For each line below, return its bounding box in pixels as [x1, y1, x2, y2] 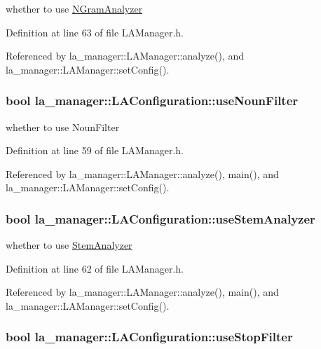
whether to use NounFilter [6, 119, 120, 134]
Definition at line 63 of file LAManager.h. [6, 25, 184, 39]
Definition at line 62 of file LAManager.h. [6, 261, 184, 275]
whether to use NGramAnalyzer [6, 1, 143, 15]
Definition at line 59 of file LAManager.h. [6, 143, 184, 158]
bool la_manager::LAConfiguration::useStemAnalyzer [6, 210, 315, 227]
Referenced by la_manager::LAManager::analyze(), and [6, 48, 245, 63]
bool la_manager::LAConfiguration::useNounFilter [6, 92, 299, 109]
